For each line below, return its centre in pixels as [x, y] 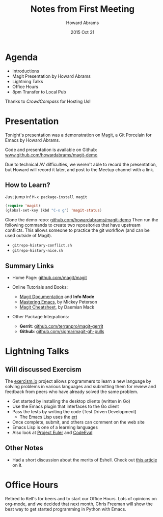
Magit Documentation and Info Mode [57, 297]
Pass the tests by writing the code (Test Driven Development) [74, 411]
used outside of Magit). [29, 236]
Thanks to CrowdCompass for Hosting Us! [48, 101]
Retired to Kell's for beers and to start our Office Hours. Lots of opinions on [81, 498]
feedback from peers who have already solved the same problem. [72, 392]
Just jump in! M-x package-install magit [46, 197]
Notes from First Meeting [82, 9]
